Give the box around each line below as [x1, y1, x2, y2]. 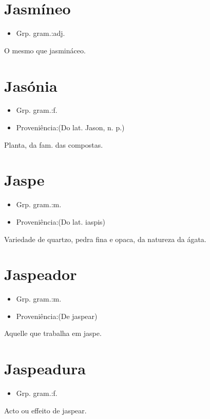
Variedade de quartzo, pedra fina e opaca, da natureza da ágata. [4, 233, 206, 244]
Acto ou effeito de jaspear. [4, 405, 87, 415]
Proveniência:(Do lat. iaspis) [16, 216, 106, 227]
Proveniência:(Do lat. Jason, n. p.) [16, 122, 125, 133]
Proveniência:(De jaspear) [16, 310, 98, 321]
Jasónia [4, 75, 58, 96]
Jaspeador [4, 264, 77, 285]
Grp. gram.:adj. [16, 28, 65, 38]
